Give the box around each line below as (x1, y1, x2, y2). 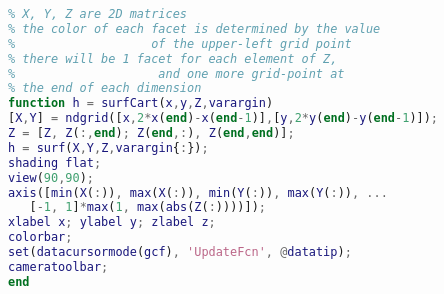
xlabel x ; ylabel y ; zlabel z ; (8, 215, 216, 230)
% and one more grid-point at (8, 66, 345, 81)
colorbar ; (8, 230, 73, 245)
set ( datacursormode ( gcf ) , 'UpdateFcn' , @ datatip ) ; (8, 245, 352, 259)
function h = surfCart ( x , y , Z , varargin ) (8, 96, 274, 111)
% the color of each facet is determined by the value (8, 21, 381, 36)
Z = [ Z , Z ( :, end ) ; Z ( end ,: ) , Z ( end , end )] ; (8, 126, 295, 140)
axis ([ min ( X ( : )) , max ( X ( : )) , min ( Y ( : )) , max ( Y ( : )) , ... (8, 185, 388, 200)
